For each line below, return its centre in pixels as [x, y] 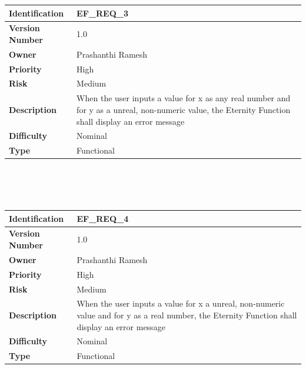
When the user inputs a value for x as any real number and [184, 98]
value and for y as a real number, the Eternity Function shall [187, 315]
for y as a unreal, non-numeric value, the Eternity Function [184, 109]
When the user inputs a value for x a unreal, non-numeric [181, 303]
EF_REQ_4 [103, 218]
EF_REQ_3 [102, 13]
